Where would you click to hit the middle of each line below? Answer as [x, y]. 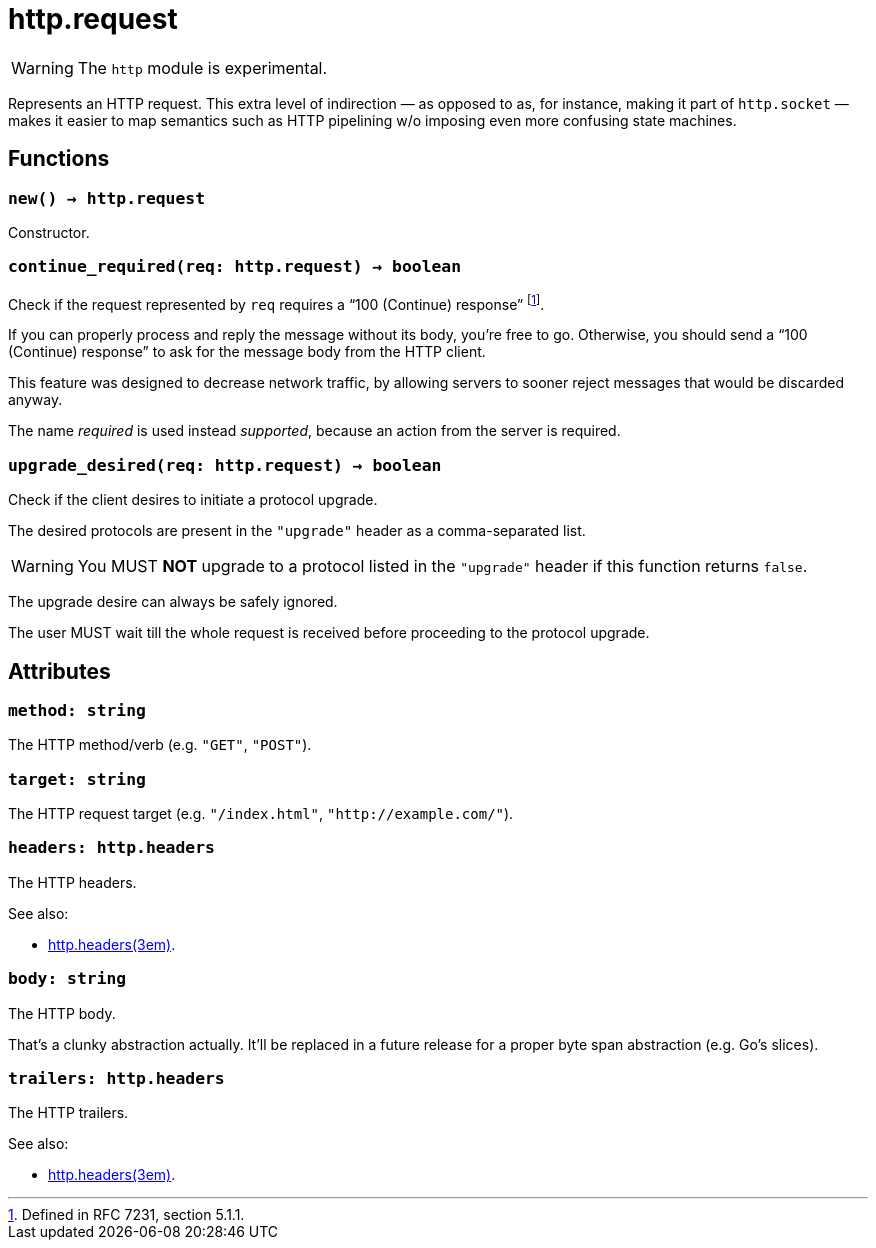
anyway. [35, 400]
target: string [77, 779]
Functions [59, 159]
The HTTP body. [62, 1013]
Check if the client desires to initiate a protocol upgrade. [193, 500]
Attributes [59, 671]
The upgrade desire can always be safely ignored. [173, 602]
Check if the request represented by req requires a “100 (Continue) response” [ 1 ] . [276, 302]
